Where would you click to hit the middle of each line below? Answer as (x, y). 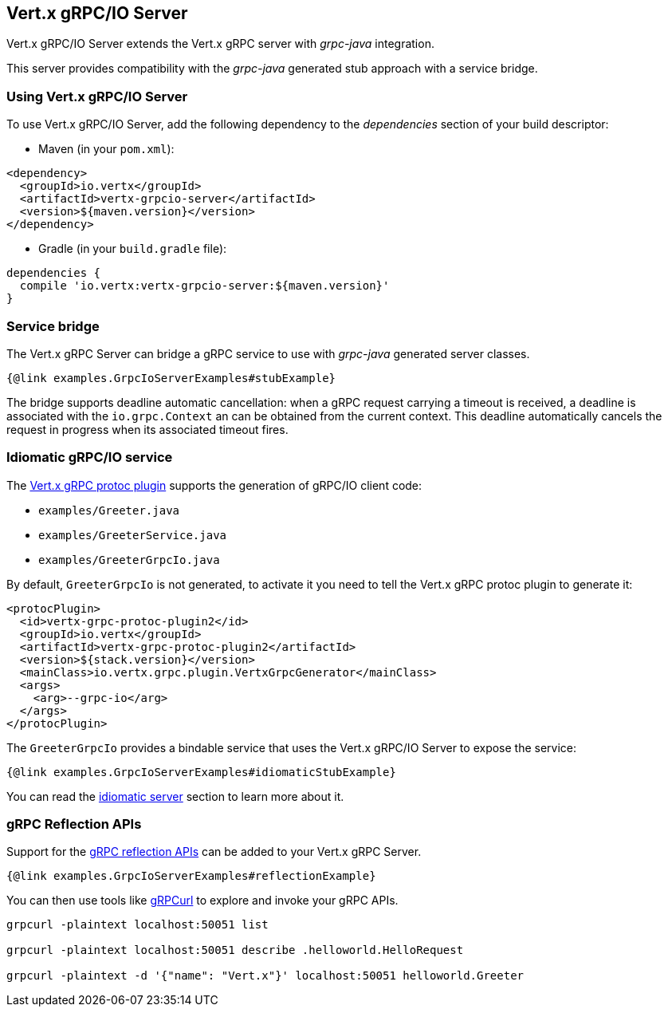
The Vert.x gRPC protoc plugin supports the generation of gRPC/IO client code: (214, 485)
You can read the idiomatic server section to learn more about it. (175, 796)
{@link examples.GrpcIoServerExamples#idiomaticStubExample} (201, 772)
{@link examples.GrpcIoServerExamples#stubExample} (171, 378)
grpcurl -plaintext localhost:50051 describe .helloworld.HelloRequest (235, 950)
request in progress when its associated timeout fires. (147, 429)
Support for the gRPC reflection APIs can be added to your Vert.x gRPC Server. (214, 852)
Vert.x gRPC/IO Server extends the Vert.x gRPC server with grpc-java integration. (220, 44)
